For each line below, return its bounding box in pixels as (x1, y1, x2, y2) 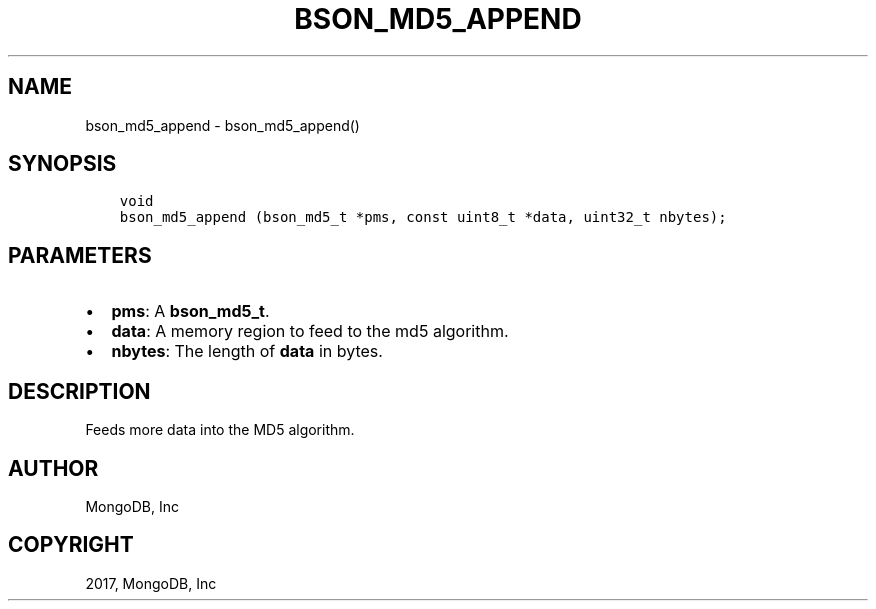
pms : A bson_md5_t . (111, 301, 270, 322)
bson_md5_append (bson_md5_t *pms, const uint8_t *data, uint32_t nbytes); (119, 209, 727, 226)
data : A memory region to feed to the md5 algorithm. (111, 321, 509, 342)
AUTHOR (8, 455, 99, 481)
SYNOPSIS (8, 151, 117, 177)
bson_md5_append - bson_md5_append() (85, 116, 360, 134)
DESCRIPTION (8, 378, 151, 404)
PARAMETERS (8, 242, 152, 268)
